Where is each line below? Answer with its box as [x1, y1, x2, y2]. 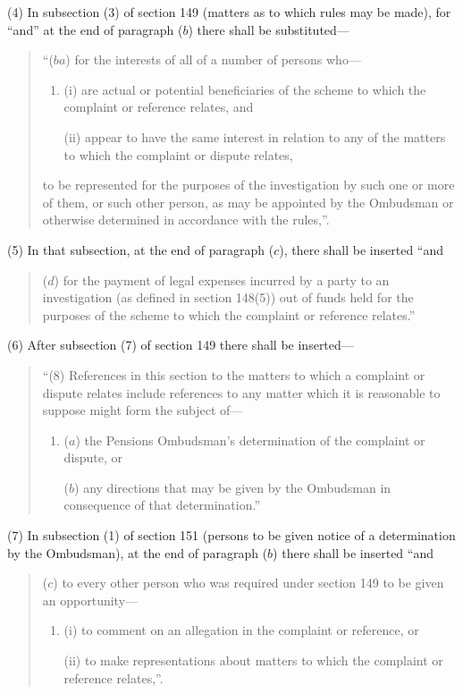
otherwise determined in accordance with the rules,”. [42, 210, 330, 229]
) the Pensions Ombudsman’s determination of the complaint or [75, 430, 425, 449]
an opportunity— [42, 590, 139, 609]
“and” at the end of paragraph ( [7, 20, 183, 38]
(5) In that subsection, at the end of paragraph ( [7, 240, 274, 258]
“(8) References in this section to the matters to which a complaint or [42, 365, 425, 384]
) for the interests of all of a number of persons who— [65, 50, 361, 69]
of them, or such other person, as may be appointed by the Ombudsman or [42, 192, 454, 211]
